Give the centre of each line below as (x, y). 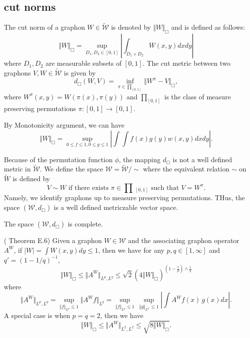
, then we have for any (131, 250)
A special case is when (37, 315)
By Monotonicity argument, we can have (64, 125)
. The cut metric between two (186, 63)
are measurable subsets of (83, 63)
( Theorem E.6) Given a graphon (53, 240)
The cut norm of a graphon (44, 27)
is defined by (31, 178)
